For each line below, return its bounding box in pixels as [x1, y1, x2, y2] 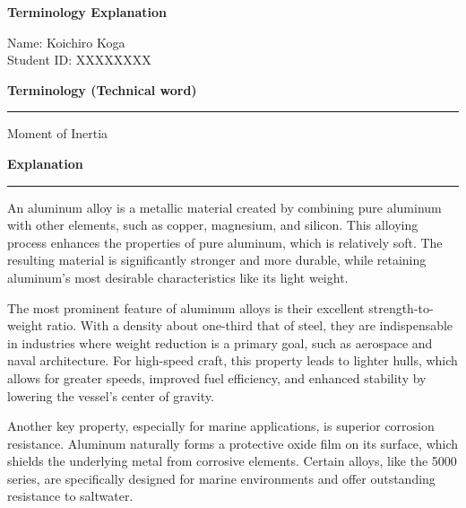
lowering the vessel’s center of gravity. [7, 386, 214, 405]
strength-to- [368, 298, 434, 317]
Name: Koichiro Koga [7, 32, 125, 51]
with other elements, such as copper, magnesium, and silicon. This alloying [7, 215, 419, 234]
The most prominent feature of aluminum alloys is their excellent [7, 298, 365, 317]
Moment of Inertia [7, 124, 108, 143]
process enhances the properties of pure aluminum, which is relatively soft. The [7, 232, 443, 251]
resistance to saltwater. [7, 486, 134, 505]
